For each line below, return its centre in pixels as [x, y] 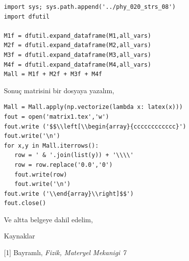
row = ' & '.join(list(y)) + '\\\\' [74, 155]
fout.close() [25, 203]
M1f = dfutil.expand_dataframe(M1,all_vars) [78, 36]
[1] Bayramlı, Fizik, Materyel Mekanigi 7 [65, 252]
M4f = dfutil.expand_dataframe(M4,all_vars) [78, 65]
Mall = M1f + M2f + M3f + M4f [53, 74]
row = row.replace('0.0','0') [63, 165]
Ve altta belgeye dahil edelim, [48, 219]
